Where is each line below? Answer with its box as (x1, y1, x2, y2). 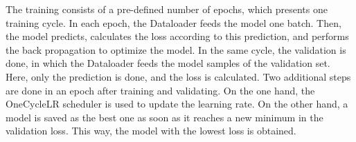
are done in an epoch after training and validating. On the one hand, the (6, 83, 315, 97)
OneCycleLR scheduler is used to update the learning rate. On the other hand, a (6, 97, 348, 111)
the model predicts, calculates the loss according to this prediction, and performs (6, 29, 349, 43)
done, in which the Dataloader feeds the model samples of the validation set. (6, 56, 330, 70)
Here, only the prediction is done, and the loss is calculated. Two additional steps (6, 69, 351, 83)
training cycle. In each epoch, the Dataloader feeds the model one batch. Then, (6, 15, 341, 30)
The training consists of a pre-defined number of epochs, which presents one (6, 2, 328, 16)
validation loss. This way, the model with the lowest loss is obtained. (6, 123, 296, 138)
